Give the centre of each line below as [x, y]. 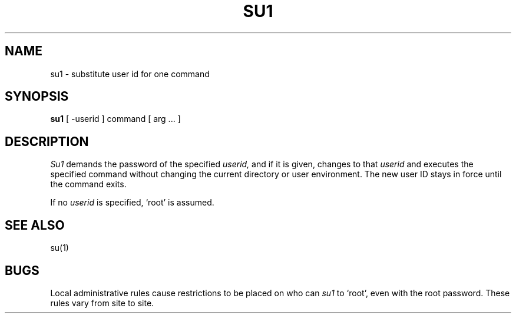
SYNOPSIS [37, 97]
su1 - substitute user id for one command [130, 74]
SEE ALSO [35, 225]
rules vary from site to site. [102, 303]
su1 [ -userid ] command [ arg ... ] [115, 119]
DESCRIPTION [47, 141]
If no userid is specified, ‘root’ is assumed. [132, 203]
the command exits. [88, 184]
